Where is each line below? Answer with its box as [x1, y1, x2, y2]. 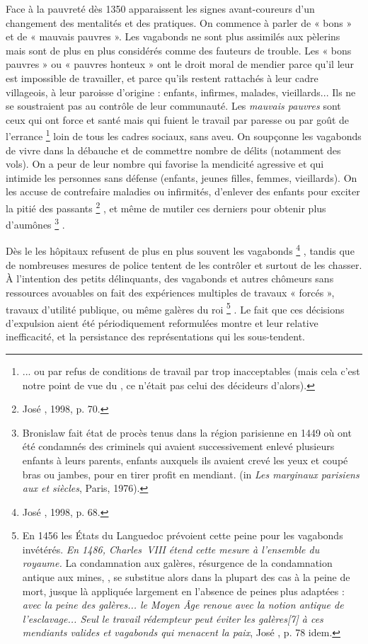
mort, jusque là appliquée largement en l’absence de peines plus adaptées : [22, 583, 345, 598]
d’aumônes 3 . [6, 215, 65, 231]
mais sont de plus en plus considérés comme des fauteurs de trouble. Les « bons [6, 42, 352, 57]
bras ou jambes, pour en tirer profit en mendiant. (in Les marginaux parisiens [22, 466, 360, 481]
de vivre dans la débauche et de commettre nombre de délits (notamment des [6, 142, 341, 157]
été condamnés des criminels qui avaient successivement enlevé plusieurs [22, 439, 335, 454]
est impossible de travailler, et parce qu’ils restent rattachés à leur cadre [6, 70, 318, 85]
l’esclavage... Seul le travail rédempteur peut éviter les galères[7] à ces [22, 611, 323, 626]
